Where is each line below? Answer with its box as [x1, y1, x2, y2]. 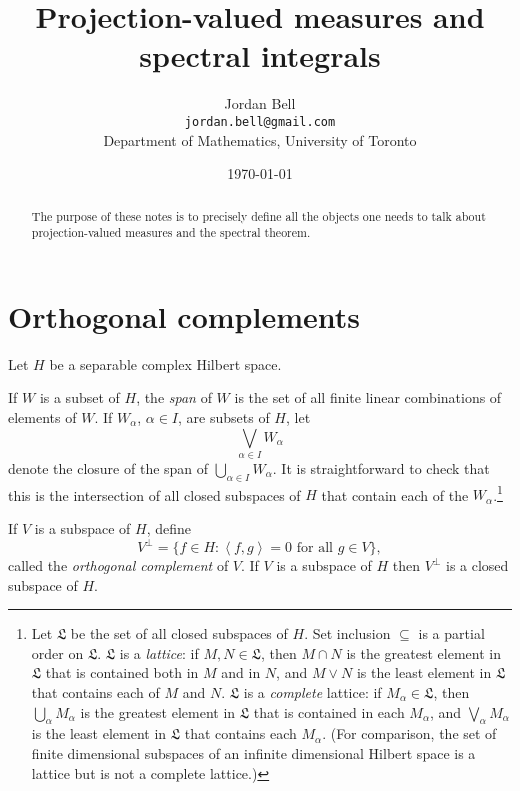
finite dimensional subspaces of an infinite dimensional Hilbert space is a [31, 743, 476, 763]
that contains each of [31, 682, 160, 703]
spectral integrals [139, 35, 381, 76]
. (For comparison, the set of [322, 723, 497, 744]
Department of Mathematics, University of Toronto [103, 129, 417, 150]
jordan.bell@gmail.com [184, 114, 336, 129]
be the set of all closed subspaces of [70, 623, 288, 644]
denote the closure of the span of [8, 457, 209, 478]
